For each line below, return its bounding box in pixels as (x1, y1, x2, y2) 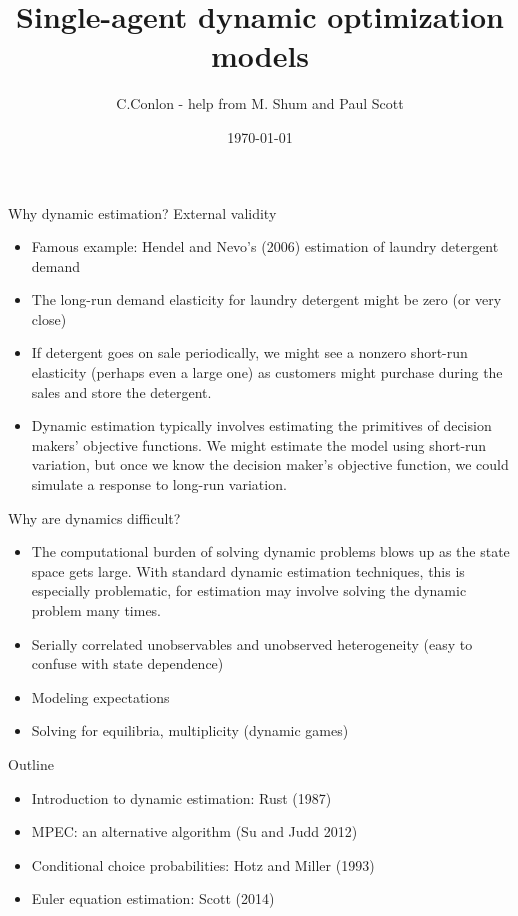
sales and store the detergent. (31, 381, 212, 402)
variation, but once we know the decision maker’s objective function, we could (31, 454, 509, 475)
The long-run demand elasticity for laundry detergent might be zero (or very (31, 289, 502, 310)
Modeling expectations (31, 686, 170, 707)
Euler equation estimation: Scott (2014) (31, 888, 275, 909)
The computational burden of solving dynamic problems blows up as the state (31, 541, 510, 562)
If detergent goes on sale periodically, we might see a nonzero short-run (31, 342, 468, 363)
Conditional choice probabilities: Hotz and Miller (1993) (31, 854, 375, 875)
